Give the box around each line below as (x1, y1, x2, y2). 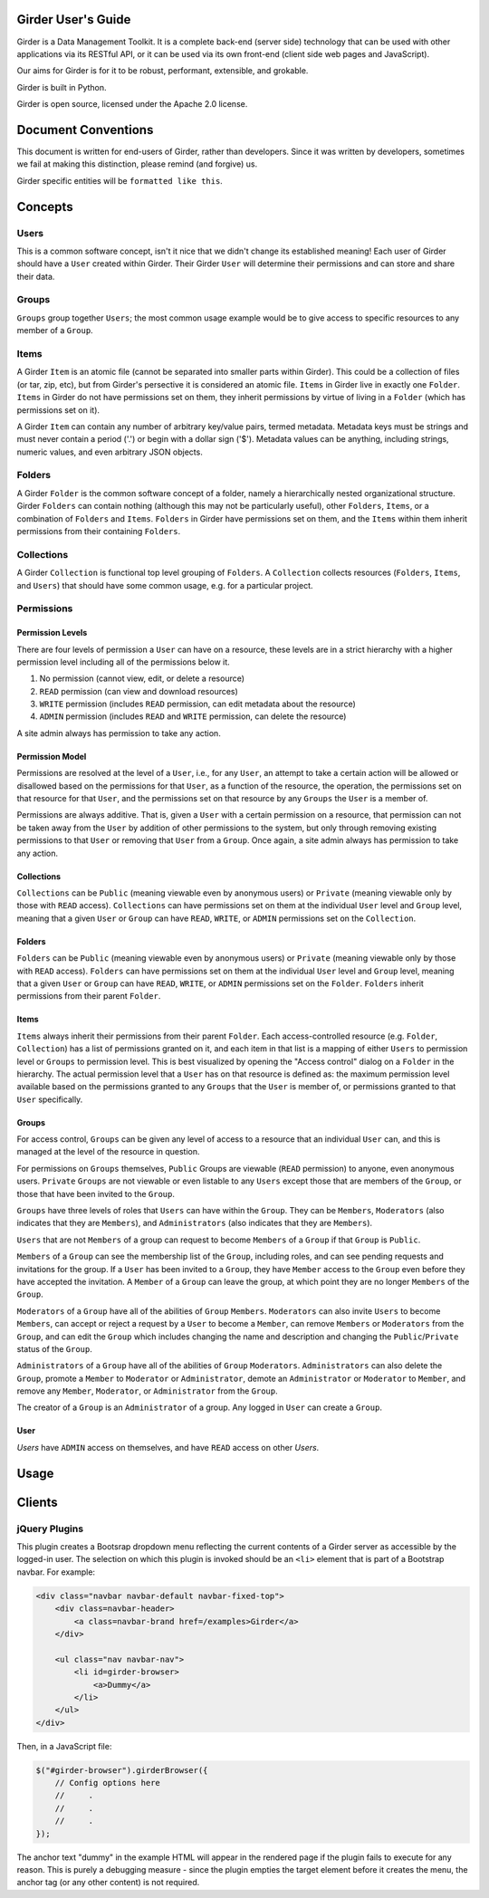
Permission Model (16, 751, 87, 762)
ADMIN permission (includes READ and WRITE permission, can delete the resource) (39, 711, 347, 722)
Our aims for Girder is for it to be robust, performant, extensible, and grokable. (16, 65, 309, 76)
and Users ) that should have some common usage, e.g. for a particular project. (16, 580, 313, 590)
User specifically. (16, 1094, 83, 1105)
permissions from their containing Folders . (16, 526, 181, 537)
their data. (16, 271, 55, 282)
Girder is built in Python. (16, 81, 108, 92)
